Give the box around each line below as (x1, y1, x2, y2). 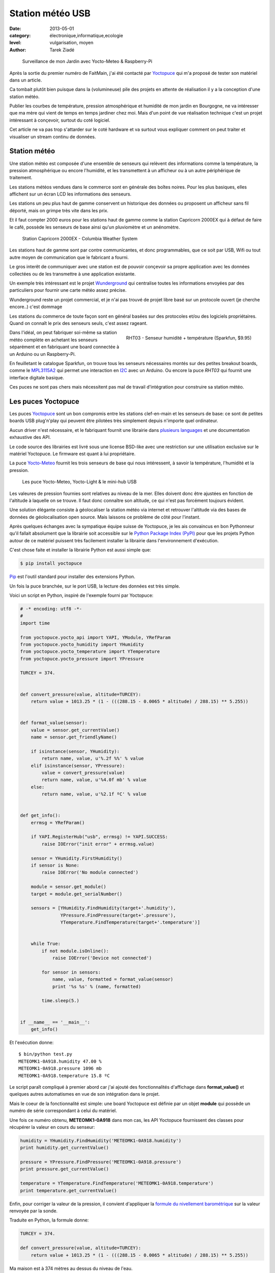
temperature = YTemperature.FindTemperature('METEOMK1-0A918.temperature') (20, 1180, 214, 1186)
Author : (9, 46, 26, 53)
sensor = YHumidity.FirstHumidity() (31, 855, 122, 861)
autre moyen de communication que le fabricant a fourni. (9, 254, 129, 260)
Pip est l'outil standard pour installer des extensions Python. (9, 573, 135, 580)
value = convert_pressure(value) (41, 769, 125, 776)
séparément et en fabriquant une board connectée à (9, 344, 120, 350)
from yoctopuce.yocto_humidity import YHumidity (20, 642, 144, 647)
